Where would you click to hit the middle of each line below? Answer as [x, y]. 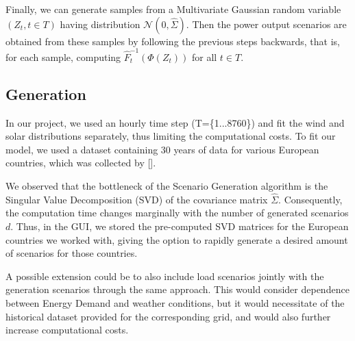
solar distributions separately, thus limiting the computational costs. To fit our [171, 136]
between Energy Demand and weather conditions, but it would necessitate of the [175, 303]
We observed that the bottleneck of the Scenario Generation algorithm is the [167, 186]
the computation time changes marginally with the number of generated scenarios [177, 213]
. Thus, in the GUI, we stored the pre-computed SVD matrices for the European [180, 226]
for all [204, 56]
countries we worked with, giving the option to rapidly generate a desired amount [177, 239]
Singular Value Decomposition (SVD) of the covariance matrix [137, 199]
